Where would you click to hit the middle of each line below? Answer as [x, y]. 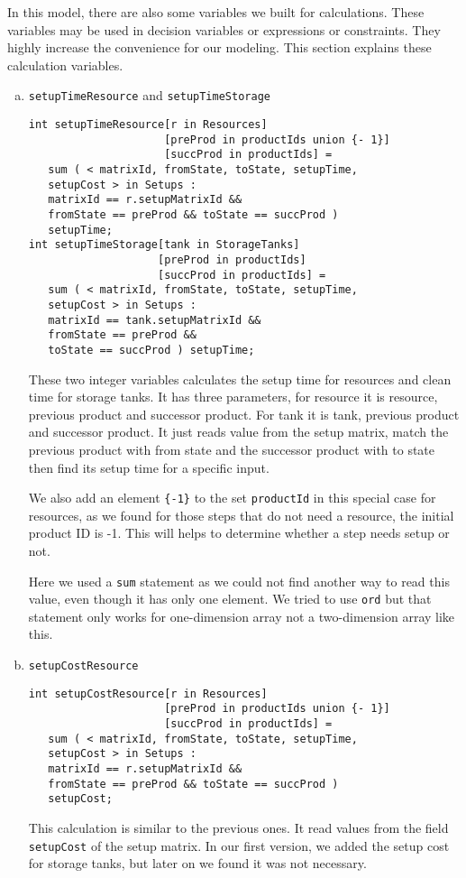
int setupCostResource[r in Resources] [148, 693]
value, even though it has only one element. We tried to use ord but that [230, 599]
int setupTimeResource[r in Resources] [148, 125]
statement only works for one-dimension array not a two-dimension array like [242, 616]
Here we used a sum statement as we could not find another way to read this [239, 581]
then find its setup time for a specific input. [149, 467]
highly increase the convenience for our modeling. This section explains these [219, 47]
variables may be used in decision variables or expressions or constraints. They [224, 29]
